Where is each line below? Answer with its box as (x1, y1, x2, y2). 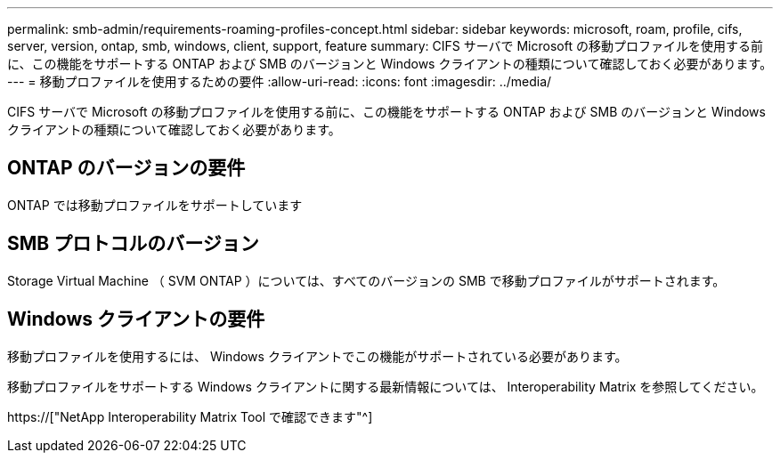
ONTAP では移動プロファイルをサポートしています (7, 197, 303, 213)
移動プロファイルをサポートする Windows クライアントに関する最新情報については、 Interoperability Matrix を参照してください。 (7, 378, 764, 394)
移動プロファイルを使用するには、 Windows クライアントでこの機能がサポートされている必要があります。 (7, 348, 628, 364)
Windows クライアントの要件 (7, 308, 265, 331)
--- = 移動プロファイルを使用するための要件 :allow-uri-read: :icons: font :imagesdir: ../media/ (7, 74, 552, 89)
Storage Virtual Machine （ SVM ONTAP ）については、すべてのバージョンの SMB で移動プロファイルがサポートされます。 (7, 272, 726, 288)
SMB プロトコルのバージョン (7, 232, 259, 255)
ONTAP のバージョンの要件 (7, 157, 246, 180)
